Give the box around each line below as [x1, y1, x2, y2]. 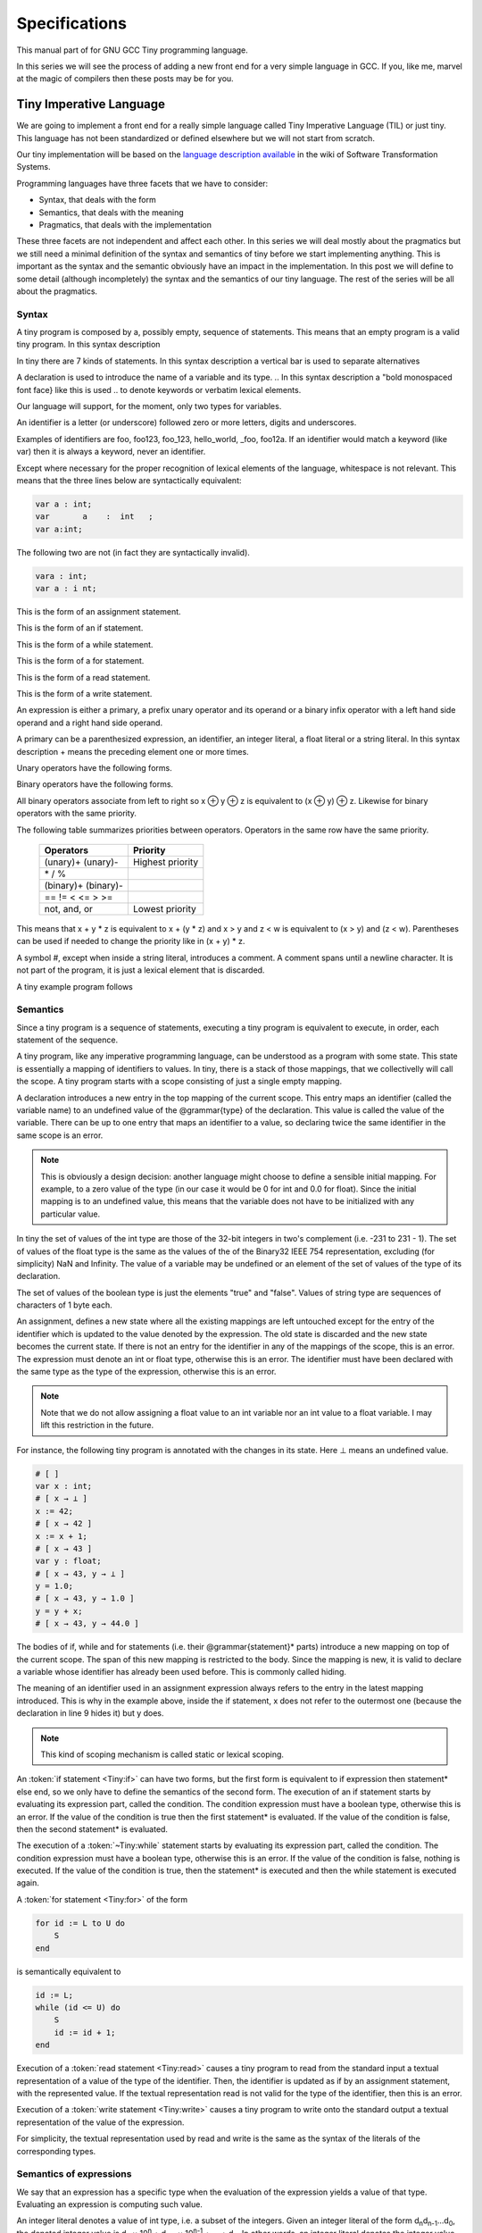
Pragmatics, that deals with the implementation [38, 219, 212, 230]
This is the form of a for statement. [16, 656, 145, 666]
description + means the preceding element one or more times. [16, 746, 249, 757]
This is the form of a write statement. [16, 689, 153, 699]
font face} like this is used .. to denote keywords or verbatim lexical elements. [16, 384, 302, 395]
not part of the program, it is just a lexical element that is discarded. [16, 965, 265, 975]
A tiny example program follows [16, 981, 133, 991]
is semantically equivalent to [16, 1966, 121, 1977]
